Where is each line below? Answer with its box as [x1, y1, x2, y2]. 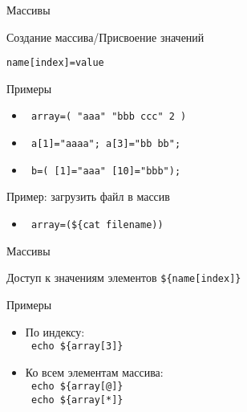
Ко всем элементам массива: [25, 363, 164, 380]
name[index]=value [6, 57, 104, 69]
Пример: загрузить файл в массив [6, 188, 170, 205]
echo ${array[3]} [30, 341, 123, 353]
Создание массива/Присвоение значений [6, 28, 204, 45]
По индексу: [25, 323, 85, 340]
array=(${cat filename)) [30, 219, 164, 230]
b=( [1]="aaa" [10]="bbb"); [30, 165, 181, 177]
